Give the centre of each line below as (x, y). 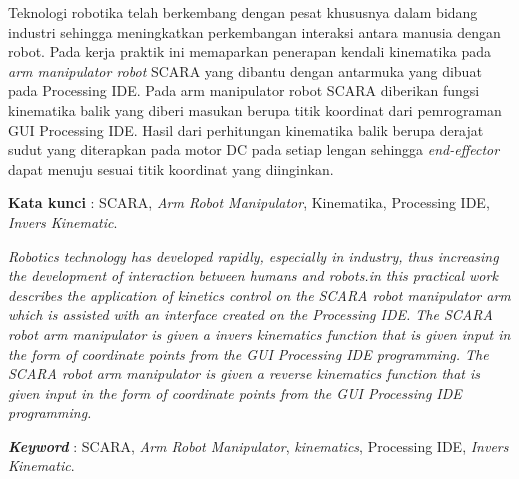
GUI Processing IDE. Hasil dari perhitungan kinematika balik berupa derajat (246, 129)
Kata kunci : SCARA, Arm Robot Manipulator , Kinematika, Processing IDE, (249, 202)
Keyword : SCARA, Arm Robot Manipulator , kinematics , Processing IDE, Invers (258, 445)
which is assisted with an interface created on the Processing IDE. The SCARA (250, 314)
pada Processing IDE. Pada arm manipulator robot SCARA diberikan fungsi (244, 90)
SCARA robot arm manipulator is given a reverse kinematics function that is (244, 373)
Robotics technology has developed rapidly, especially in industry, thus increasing (253, 255)
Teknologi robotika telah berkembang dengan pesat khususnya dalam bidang (243, 12)
